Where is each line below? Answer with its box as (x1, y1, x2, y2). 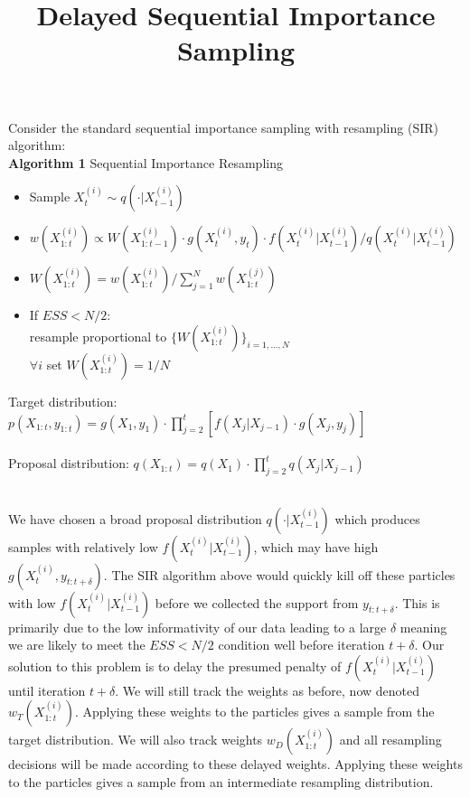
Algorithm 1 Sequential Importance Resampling (8, 153, 283, 172)
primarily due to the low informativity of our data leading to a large (8, 617, 387, 636)
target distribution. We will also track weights (8, 730, 263, 749)
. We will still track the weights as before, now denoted (115, 680, 419, 699)
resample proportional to (29, 326, 167, 345)
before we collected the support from (155, 593, 359, 612)
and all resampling (339, 730, 442, 749)
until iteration (8, 680, 86, 699)
